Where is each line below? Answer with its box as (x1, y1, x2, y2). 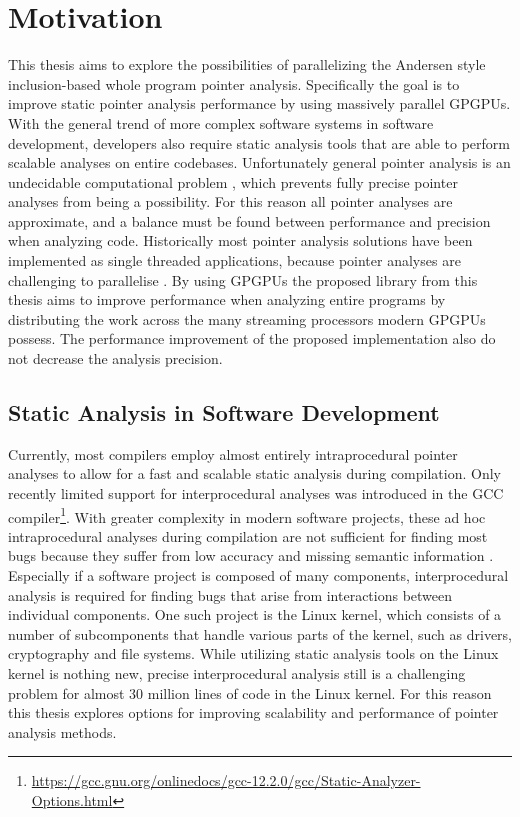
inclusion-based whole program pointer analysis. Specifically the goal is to (8, 73, 460, 94)
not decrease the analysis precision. (8, 348, 223, 369)
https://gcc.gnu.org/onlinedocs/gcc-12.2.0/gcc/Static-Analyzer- (31, 770, 421, 791)
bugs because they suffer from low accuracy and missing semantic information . (8, 545, 494, 566)
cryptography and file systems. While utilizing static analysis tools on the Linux (8, 643, 499, 664)
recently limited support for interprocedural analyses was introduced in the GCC (8, 483, 504, 504)
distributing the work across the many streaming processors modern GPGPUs (8, 308, 486, 329)
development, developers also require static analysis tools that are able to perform (8, 132, 510, 153)
